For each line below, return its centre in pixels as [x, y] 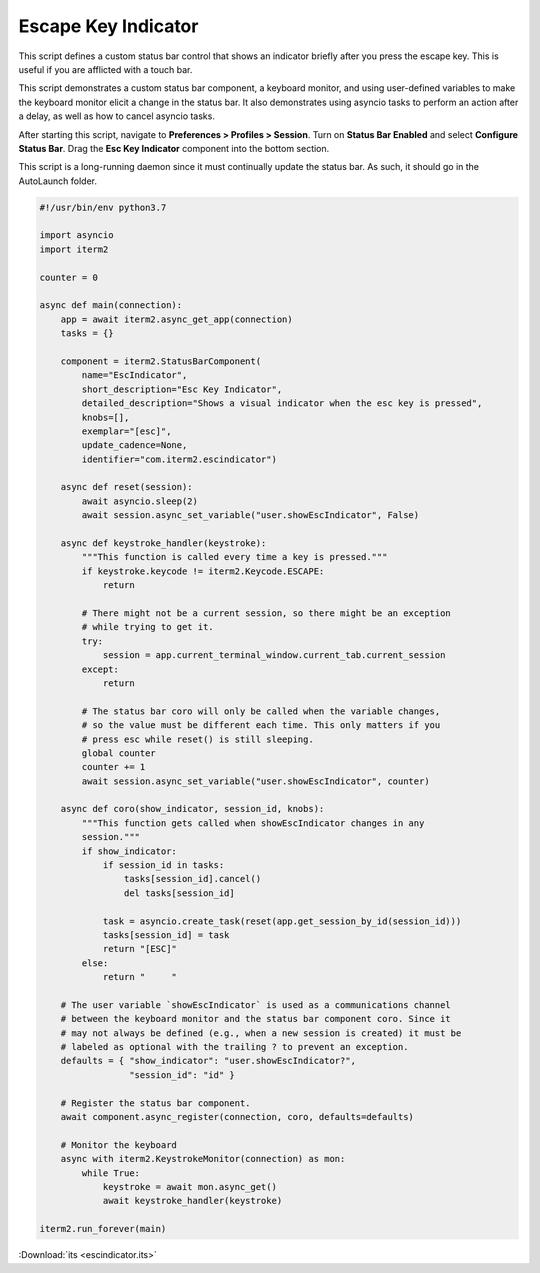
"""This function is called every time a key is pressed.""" [234, 557]
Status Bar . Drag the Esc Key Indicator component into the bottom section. [174, 148]
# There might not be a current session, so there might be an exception [266, 613]
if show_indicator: [129, 851]
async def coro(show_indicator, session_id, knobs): [192, 809]
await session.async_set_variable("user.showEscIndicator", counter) [255, 781]
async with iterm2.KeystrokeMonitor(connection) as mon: [203, 1159]
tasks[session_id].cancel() [192, 879]
